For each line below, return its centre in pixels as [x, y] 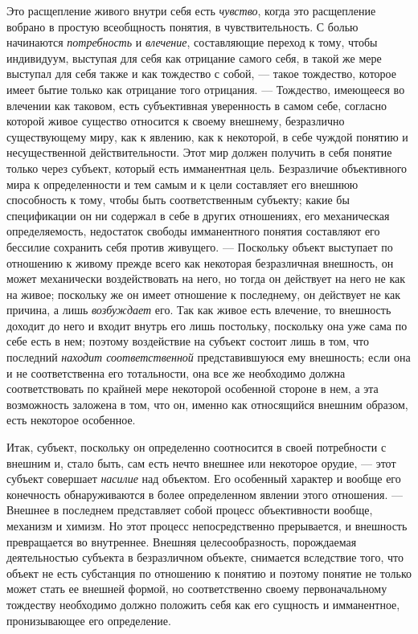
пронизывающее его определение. [89, 620]
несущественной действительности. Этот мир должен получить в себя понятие [199, 152]
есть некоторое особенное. [71, 420]
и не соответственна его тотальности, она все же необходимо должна [176, 372]
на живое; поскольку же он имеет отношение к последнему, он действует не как [203, 294]
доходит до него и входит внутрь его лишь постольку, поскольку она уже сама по [207, 325]
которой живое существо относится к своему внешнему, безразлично [176, 121]
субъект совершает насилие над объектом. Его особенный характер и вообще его [204, 479]
